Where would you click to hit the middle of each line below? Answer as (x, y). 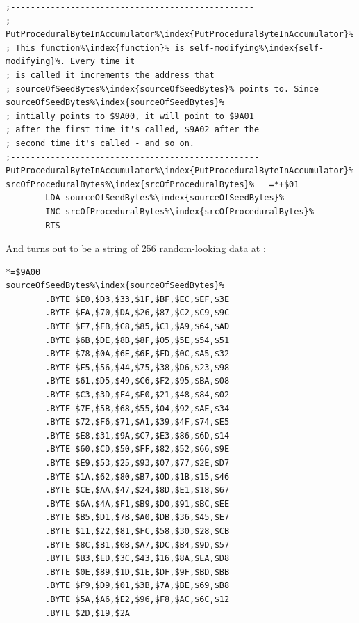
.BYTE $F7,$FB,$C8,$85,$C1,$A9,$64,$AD (137, 327)
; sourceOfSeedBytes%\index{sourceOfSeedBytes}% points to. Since (162, 89)
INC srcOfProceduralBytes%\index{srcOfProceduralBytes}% (179, 211)
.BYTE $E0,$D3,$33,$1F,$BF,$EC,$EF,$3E (137, 299)
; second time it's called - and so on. (100, 143)
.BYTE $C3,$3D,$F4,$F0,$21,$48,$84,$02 (137, 395)
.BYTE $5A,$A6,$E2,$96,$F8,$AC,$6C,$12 (137, 599)
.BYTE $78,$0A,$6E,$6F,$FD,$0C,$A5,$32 (137, 354)
